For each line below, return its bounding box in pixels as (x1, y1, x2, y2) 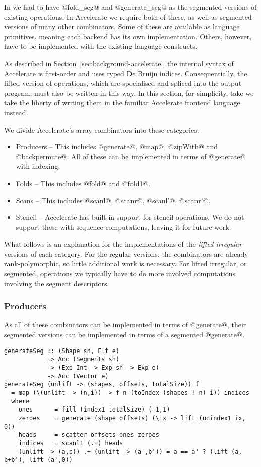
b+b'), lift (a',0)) (4, 456, 73, 464)
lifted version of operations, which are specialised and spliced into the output (4, 78, 242, 88)
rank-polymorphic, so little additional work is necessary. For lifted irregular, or (4, 258, 247, 269)
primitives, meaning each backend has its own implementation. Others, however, (4, 31, 252, 41)
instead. (4, 107, 28, 118)
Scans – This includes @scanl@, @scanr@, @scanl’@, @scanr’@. (16, 195, 211, 205)
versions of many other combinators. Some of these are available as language (4, 21, 240, 32)
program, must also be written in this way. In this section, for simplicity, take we (4, 87, 254, 98)
